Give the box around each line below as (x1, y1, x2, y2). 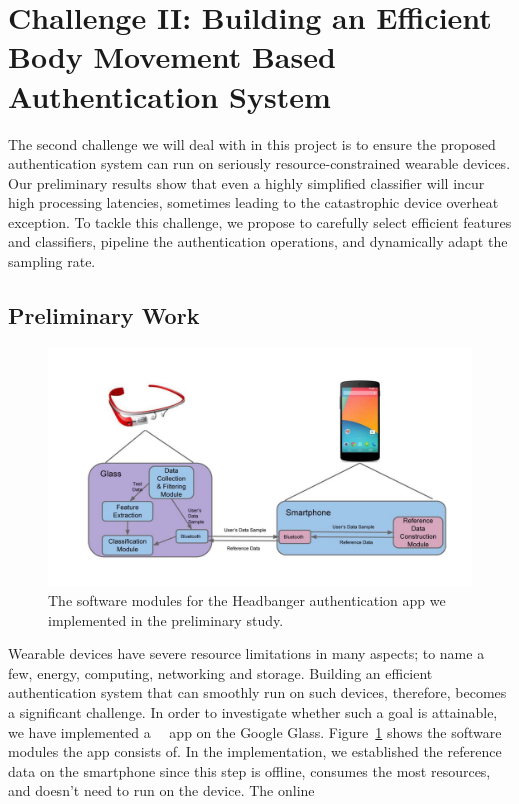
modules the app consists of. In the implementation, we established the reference (8, 741, 502, 762)
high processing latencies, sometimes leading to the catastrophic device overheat (8, 192, 499, 213)
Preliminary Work (8, 300, 200, 331)
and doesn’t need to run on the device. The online (8, 780, 315, 801)
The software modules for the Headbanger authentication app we (48, 589, 446, 610)
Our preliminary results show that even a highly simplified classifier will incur (8, 172, 485, 193)
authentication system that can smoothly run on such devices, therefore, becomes (8, 682, 507, 703)
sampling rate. (8, 251, 96, 272)
